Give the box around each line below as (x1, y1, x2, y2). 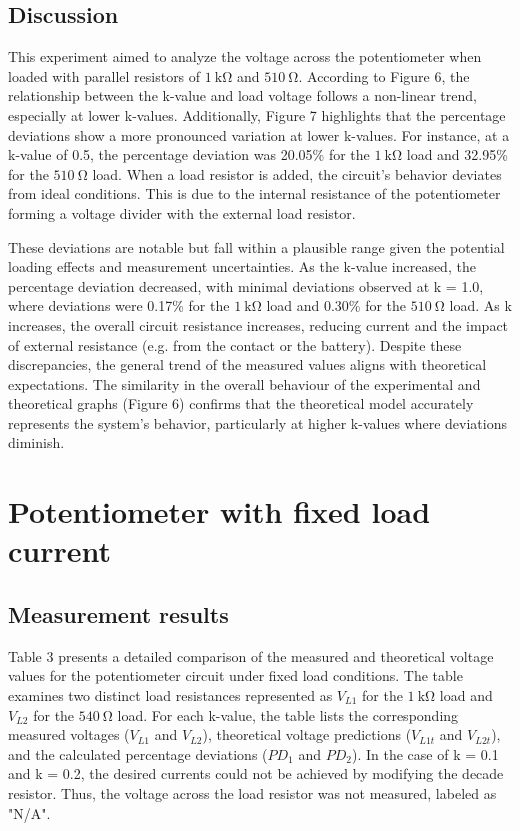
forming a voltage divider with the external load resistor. (8, 202, 356, 223)
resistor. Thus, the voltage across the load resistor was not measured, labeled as (8, 783, 497, 803)
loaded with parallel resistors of (8, 65, 201, 86)
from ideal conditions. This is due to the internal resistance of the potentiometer (8, 183, 501, 204)
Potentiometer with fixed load (8, 491, 431, 532)
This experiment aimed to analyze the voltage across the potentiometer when (8, 46, 482, 67)
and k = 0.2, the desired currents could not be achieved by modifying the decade (8, 763, 504, 784)
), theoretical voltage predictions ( (202, 724, 412, 745)
